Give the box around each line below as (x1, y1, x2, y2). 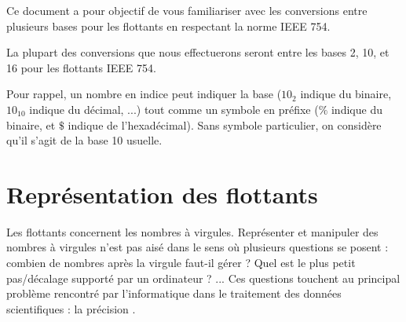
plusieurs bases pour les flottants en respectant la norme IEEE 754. (6, 17, 331, 34)
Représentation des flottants (6, 177, 318, 210)
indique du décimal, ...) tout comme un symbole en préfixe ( (29, 101, 319, 117)
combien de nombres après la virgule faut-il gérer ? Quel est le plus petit (6, 254, 356, 271)
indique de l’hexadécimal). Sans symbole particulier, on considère (68, 116, 382, 133)
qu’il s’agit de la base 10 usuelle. (6, 132, 163, 148)
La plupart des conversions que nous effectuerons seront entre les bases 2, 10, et (6, 44, 390, 60)
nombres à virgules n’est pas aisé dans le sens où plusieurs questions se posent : (6, 239, 389, 255)
